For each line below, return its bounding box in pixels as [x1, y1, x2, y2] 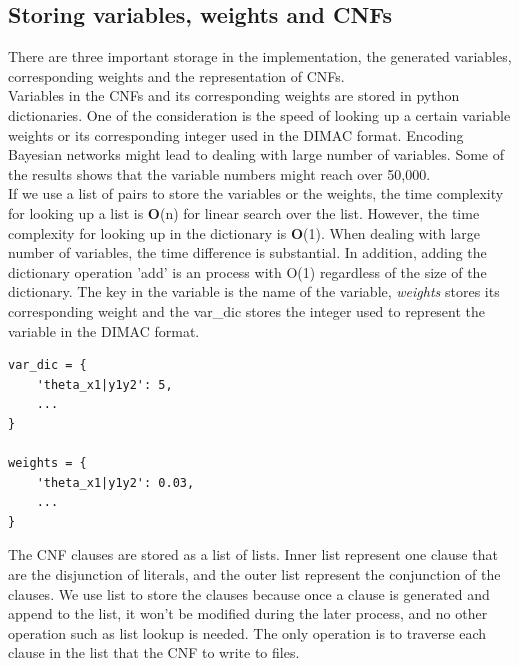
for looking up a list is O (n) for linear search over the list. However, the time [8, 202, 480, 223]
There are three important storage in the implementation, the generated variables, [8, 46, 512, 67]
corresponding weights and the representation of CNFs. [8, 65, 345, 86]
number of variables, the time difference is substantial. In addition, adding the [8, 242, 487, 263]
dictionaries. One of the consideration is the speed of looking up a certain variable [8, 104, 511, 125]
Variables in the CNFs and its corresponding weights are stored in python [8, 85, 460, 106]
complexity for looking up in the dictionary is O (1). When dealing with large [8, 222, 481, 243]
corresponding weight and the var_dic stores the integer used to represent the [8, 300, 486, 321]
